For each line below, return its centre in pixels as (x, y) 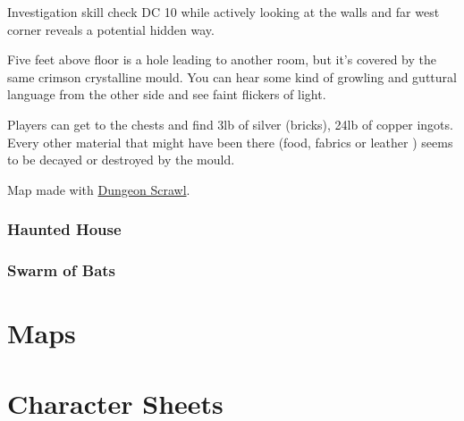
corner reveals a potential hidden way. (111, 29)
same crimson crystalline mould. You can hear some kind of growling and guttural (232, 76)
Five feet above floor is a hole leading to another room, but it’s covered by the (222, 59)
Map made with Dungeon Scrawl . (99, 189)
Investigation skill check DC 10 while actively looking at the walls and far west (224, 12)
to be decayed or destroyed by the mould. (121, 160)
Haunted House (64, 229)
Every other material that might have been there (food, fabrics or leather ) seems (230, 142)
